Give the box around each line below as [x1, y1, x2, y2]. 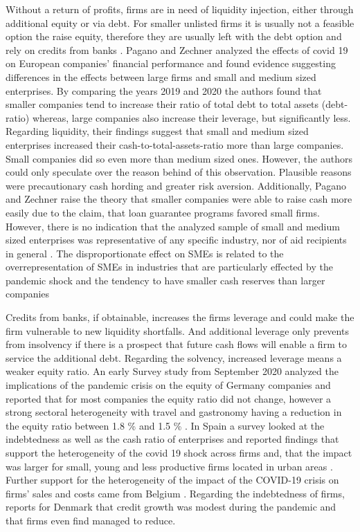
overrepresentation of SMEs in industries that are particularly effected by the [6, 259, 333, 274]
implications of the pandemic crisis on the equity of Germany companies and [6, 378, 331, 392]
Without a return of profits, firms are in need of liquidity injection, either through [6, 2, 354, 16]
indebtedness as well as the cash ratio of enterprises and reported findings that [6, 432, 339, 446]
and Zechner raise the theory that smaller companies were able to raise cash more [6, 192, 352, 206]
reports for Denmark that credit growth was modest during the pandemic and [6, 499, 336, 514]
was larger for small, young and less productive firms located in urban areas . [6, 459, 333, 473]
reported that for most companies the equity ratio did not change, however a [6, 391, 332, 405]
